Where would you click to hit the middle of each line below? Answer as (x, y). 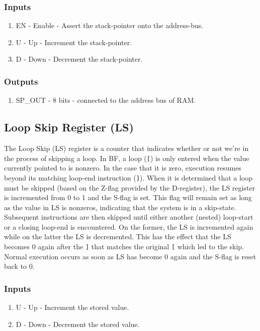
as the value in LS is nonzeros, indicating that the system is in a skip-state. (120, 207)
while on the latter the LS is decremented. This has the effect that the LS (118, 236)
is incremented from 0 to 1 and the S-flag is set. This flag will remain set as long (128, 197)
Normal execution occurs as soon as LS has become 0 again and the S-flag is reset (130, 256)
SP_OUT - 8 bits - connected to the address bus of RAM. (106, 100)
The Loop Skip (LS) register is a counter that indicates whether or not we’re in (126, 148)
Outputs (21, 81)
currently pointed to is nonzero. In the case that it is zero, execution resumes (123, 168)
